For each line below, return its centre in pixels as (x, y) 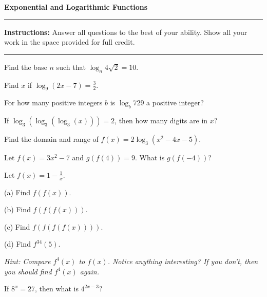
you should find (28, 271)
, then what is (57, 289)
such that (71, 67)
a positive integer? (175, 103)
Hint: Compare (27, 261)
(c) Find (17, 226)
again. (89, 271)
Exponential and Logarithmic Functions (76, 7)
